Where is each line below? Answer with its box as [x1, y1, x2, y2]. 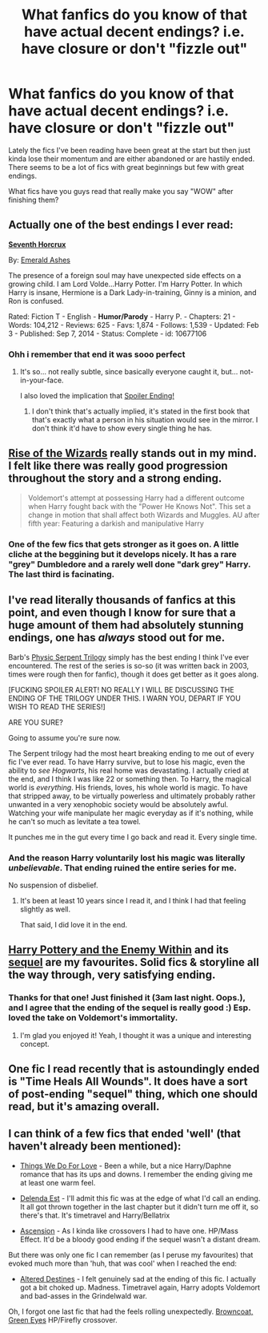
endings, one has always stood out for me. [8, 631, 226, 644]
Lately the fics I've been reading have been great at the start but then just [8, 145, 250, 155]
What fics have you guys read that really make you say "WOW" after [8, 186, 234, 196]
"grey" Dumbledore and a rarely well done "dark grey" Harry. [8, 559, 251, 570]
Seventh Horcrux [8, 239, 66, 249]
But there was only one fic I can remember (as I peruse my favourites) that [8, 1250, 254, 1259]
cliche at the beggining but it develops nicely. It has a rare [8, 548, 238, 559]
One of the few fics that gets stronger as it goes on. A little [8, 539, 239, 550]
